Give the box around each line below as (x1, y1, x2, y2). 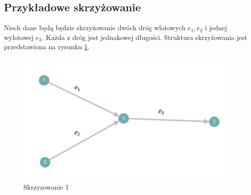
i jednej (205, 22, 227, 33)
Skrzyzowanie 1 (23, 181, 69, 192)
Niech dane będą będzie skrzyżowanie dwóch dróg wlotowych (4, 22, 186, 33)
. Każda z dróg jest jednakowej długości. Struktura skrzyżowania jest (41, 32, 248, 42)
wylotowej (4, 32, 34, 42)
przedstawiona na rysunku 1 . (4, 41, 90, 52)
